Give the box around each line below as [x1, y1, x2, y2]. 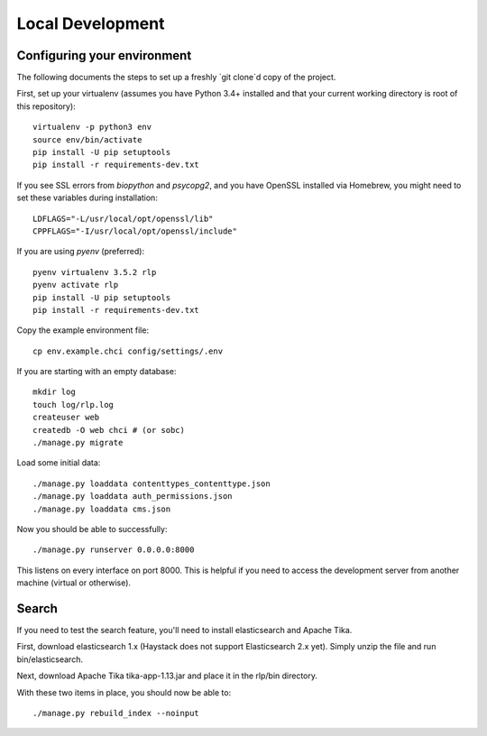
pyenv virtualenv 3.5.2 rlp [32, 267, 157, 277]
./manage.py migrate [32, 437, 124, 448]
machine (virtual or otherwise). [16, 577, 131, 588]
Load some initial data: [16, 457, 101, 468]
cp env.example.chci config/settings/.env [32, 345, 224, 356]
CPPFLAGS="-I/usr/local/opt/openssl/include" [32, 225, 238, 236]
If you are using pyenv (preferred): [16, 246, 144, 257]
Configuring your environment [16, 48, 192, 63]
